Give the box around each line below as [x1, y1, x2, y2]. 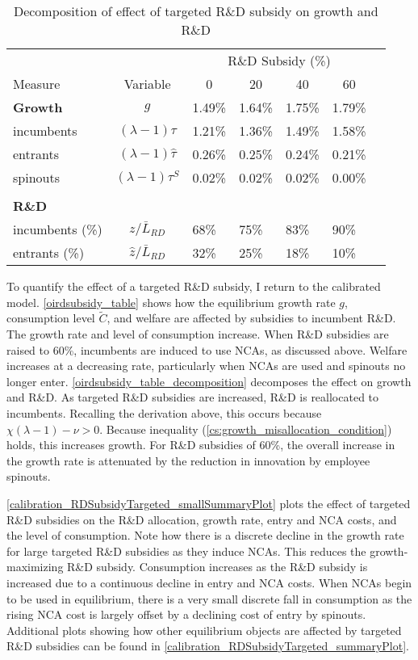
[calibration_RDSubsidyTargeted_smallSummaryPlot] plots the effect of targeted [6, 494, 411, 511]
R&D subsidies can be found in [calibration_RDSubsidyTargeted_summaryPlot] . [6, 637, 409, 654]
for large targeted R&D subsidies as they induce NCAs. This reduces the [6, 542, 366, 559]
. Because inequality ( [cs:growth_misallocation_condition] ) [99, 420, 392, 437]
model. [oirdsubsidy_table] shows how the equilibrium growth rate [6, 293, 336, 310]
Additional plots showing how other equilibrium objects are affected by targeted [6, 621, 402, 638]
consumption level [6, 309, 95, 326]
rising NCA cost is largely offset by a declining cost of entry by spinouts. [6, 606, 366, 623]
